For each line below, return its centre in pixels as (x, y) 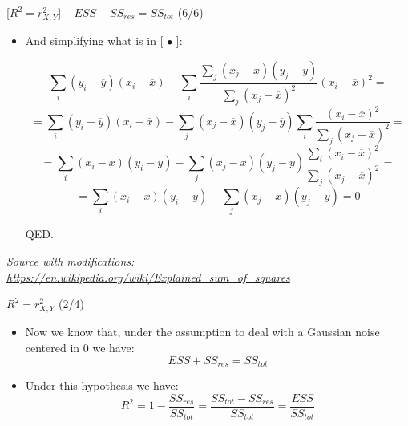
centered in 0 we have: (80, 347)
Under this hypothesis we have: (102, 385)
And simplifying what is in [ (94, 41)
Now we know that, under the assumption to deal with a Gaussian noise (202, 332)
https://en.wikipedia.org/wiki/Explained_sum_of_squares (148, 276)
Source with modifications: (71, 261)
